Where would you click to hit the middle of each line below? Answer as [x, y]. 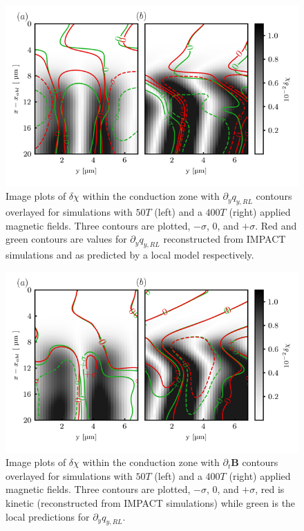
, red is [270, 489]
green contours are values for [66, 239]
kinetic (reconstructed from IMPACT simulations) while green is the [151, 502]
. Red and [276, 225]
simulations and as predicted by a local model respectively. [130, 255]
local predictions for [48, 516]
